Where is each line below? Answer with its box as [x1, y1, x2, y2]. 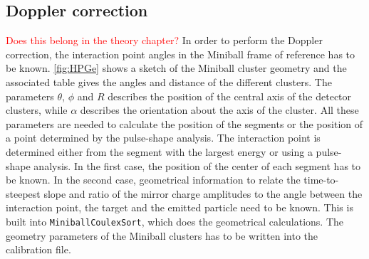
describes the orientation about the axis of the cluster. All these [80, 102, 359, 117]
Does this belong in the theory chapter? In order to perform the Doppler [6, 33, 323, 48]
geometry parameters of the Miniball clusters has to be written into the [6, 228, 318, 243]
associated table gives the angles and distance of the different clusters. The [6, 74, 332, 89]
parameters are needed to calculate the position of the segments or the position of [6, 116, 363, 131]
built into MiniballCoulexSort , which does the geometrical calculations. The [6, 213, 343, 228]
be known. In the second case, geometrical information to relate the [6, 172, 301, 187]
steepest [6, 186, 41, 201]
